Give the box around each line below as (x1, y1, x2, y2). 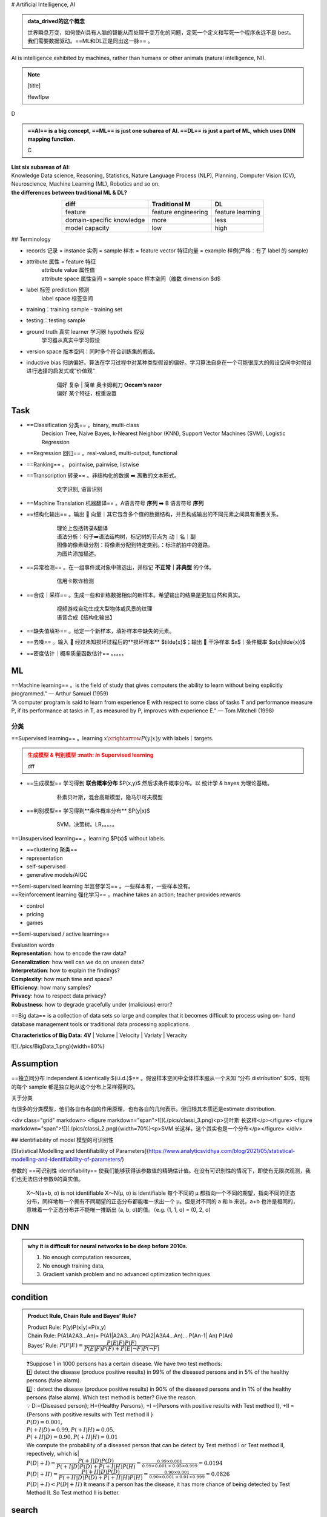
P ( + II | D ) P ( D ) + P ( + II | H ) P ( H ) (58, 1474, 143, 1481)
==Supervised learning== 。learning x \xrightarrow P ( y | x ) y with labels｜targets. (11, 735, 214, 742)
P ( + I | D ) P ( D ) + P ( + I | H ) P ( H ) (56, 1463, 136, 1470)
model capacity (65, 224, 110, 232)
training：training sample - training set (26, 305, 122, 313)
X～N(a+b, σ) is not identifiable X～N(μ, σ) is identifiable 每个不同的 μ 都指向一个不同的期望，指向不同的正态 (26, 1189, 296, 1197)
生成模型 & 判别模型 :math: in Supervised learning (27, 751, 154, 758)
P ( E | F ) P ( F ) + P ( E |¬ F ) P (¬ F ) (84, 1345, 160, 1352)
